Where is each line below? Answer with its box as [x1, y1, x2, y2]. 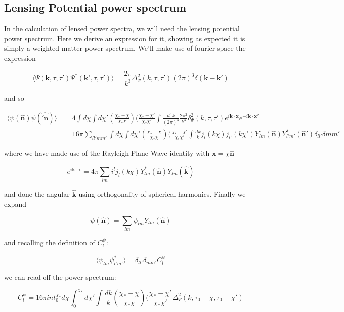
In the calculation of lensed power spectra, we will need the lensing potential [4, 23, 240, 34]
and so [4, 92, 24, 103]
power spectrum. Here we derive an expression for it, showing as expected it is [4, 33, 245, 43]
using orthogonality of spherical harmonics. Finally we [78, 189, 246, 199]
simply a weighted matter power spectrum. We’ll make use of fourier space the [4, 43, 246, 53]
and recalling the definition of [4, 237, 95, 247]
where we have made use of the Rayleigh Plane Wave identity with [4, 148, 210, 158]
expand [4, 199, 26, 209]
